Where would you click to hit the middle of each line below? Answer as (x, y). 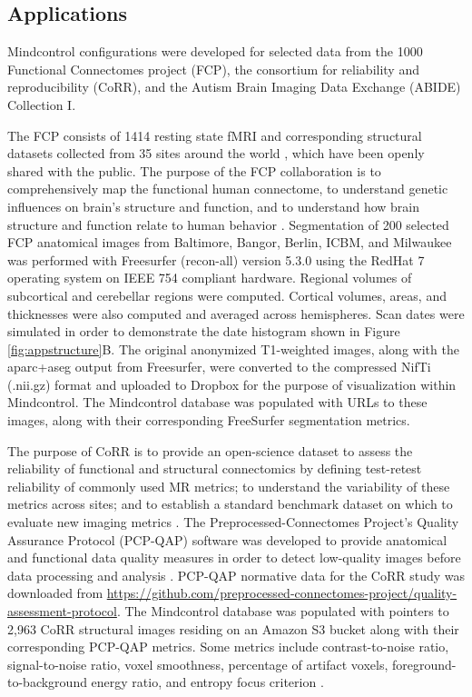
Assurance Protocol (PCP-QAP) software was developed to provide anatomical (227, 539)
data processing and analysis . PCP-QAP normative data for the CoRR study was (236, 575)
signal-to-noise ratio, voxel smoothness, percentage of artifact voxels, (198, 664)
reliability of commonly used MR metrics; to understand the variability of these (229, 486)
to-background (47, 682)
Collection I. (42, 104)
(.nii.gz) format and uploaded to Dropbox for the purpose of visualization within (232, 384)
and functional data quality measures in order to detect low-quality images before (234, 558)
